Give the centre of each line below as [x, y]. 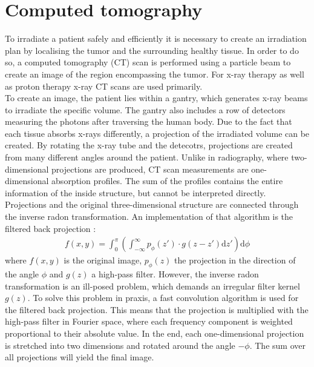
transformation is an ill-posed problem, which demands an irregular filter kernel [152, 286]
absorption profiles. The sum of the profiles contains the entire [167, 181]
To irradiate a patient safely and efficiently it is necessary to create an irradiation [156, 38]
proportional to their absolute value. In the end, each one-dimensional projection [155, 333]
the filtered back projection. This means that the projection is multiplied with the [157, 309]
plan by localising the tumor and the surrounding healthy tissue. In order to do [152, 50]
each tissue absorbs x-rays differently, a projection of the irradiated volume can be [157, 133]
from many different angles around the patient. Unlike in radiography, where [147, 157]
